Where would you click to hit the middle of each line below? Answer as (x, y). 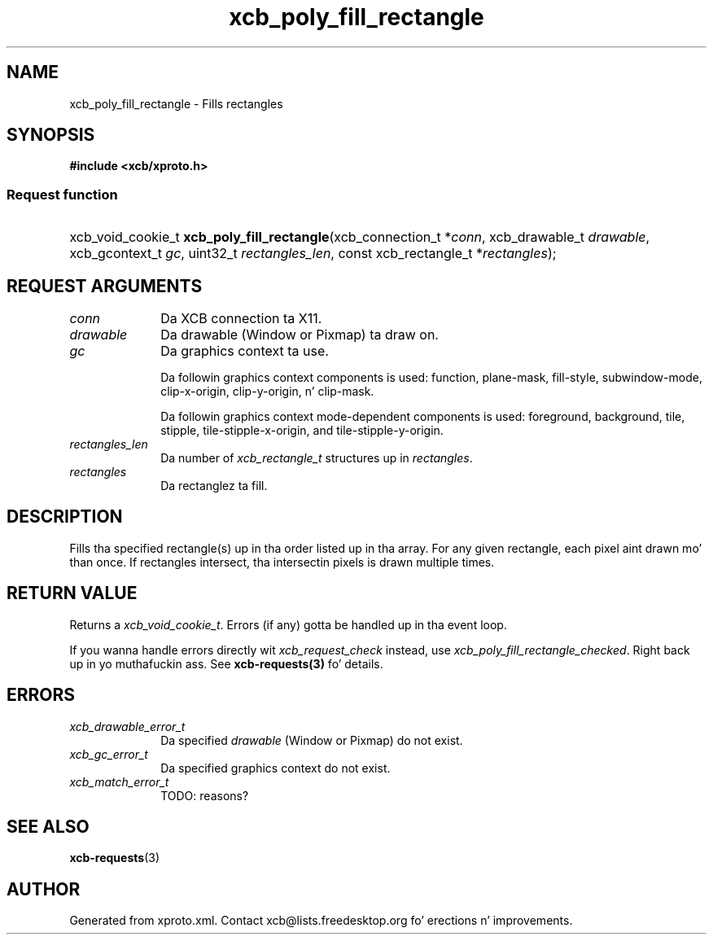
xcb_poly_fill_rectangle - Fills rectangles (176, 103)
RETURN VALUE (72, 593)
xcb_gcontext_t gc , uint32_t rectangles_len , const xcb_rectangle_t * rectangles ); (313, 254)
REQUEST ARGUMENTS (105, 286)
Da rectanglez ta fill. (214, 486)
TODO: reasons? (205, 795)
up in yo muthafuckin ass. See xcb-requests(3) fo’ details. (226, 663)
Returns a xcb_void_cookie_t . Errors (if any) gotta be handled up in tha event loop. (288, 624)
